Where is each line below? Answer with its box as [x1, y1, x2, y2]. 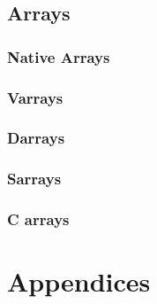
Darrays [7, 127, 65, 149]
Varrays [7, 86, 64, 108]
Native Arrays [7, 45, 110, 67]
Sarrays [7, 168, 62, 190]
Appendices [7, 263, 151, 300]
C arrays [7, 208, 70, 230]
